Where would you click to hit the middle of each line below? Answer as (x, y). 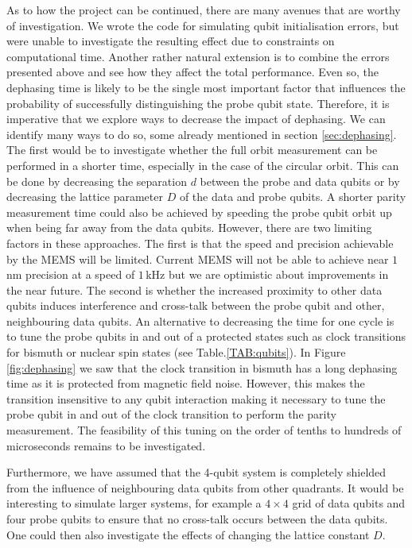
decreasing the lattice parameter (85, 197)
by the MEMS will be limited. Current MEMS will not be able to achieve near (198, 259)
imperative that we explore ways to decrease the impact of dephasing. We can (196, 119)
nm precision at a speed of (71, 274)
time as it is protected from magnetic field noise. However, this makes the (186, 383)
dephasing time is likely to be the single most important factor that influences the (206, 87)
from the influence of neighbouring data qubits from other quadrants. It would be (205, 487)
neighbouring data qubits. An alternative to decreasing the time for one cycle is (200, 320)
